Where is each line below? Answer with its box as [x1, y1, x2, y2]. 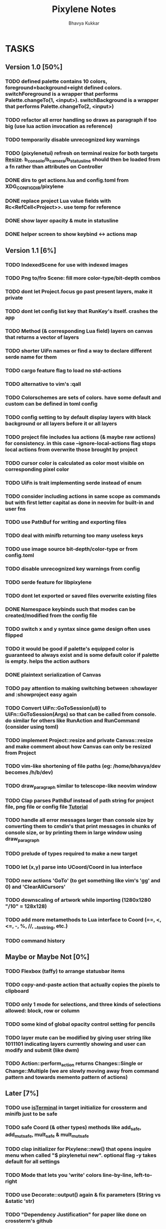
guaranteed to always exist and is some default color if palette [5, 651, 159, 658]
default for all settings [5, 1158, 60, 1165]
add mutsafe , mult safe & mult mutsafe [5, 1131, 89, 1139]
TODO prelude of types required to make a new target [5, 850, 137, 857]
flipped [5, 631, 23, 638]
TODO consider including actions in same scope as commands [5, 493, 160, 500]
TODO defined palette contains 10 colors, [5, 78, 107, 85]
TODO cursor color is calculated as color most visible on [5, 459, 144, 466]
